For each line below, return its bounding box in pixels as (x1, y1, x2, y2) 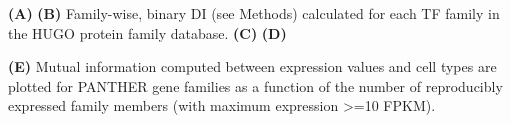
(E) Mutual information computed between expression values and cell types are (8, 56, 497, 77)
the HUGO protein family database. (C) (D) (8, 22, 287, 43)
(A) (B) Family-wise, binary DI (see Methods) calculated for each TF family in (8, 3, 500, 23)
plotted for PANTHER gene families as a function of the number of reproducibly (8, 75, 503, 96)
